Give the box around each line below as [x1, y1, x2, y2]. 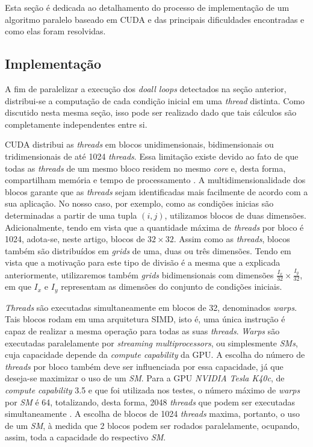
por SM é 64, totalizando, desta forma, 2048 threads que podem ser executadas [5, 395, 295, 408]
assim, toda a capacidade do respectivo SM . [5, 431, 166, 443]
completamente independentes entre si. [5, 117, 147, 130]
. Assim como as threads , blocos [173, 233, 290, 245]
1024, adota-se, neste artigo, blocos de [5, 233, 145, 245]
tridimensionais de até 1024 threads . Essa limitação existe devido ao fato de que [5, 149, 299, 162]
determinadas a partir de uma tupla [5, 208, 137, 221]
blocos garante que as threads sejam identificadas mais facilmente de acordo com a [5, 185, 308, 198]
